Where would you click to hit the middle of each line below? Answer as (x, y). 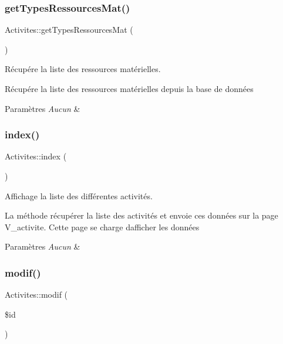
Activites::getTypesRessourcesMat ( (69, 30)
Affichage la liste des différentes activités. (79, 195)
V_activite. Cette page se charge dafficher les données (102, 227)
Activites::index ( (36, 156)
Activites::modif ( (36, 294)
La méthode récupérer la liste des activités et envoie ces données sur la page (141, 215)
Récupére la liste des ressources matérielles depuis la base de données (129, 88)
